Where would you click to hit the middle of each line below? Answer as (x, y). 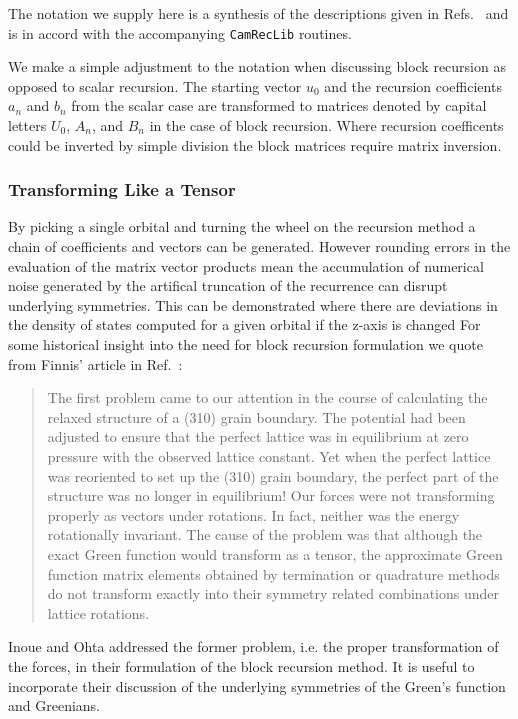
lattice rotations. (98, 612)
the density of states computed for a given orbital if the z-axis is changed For (244, 324)
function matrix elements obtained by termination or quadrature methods (273, 573)
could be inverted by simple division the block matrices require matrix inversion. (255, 144)
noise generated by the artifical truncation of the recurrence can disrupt (228, 285)
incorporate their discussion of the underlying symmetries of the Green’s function (257, 685)
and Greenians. (54, 705)
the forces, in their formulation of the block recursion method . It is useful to (241, 665)
